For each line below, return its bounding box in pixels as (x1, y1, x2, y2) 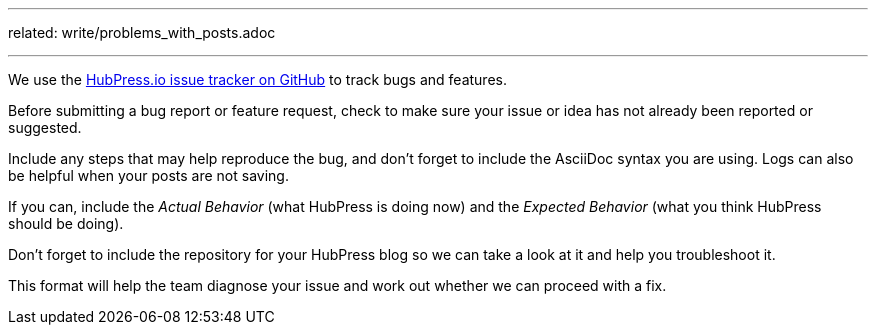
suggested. (8, 119, 82, 136)
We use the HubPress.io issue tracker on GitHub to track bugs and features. (8, 71, 507, 88)
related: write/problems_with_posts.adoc (8, 24, 276, 41)
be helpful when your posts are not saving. (8, 167, 289, 184)
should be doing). (8, 215, 124, 232)
